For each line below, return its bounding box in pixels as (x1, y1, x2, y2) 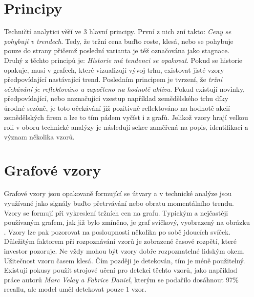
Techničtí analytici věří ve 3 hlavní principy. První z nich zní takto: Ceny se (4, 26, 232, 37)
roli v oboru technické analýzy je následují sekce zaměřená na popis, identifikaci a (4, 122, 249, 132)
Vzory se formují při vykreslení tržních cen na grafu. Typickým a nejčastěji (4, 207, 228, 218)
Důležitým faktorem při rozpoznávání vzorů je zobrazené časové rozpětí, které (4, 236, 237, 246)
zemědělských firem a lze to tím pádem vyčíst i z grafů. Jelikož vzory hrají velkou (4, 112, 248, 122)
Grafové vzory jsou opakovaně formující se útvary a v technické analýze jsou (4, 188, 232, 198)
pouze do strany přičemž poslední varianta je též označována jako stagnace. (4, 45, 230, 56)
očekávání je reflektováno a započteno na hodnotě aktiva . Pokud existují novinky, (4, 83, 245, 94)
